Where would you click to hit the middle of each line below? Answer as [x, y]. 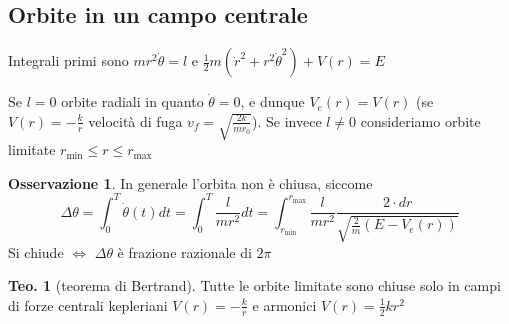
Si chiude [36, 251]
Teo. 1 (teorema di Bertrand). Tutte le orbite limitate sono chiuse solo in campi [254, 285]
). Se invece [287, 120]
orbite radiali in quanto [132, 101]
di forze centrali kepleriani [88, 304]
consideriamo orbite [420, 120]
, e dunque [272, 101]
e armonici [284, 304]
